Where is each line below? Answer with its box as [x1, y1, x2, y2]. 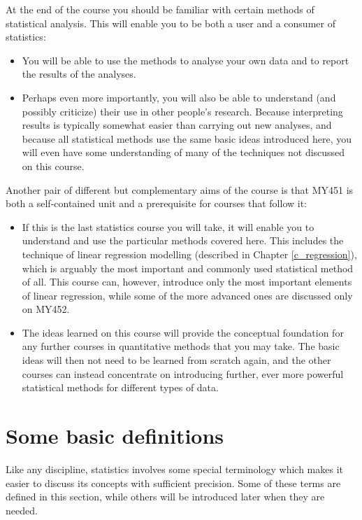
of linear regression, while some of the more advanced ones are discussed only [22, 288, 353, 302]
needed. [6, 503, 38, 517]
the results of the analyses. [22, 66, 136, 81]
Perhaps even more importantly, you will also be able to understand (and [22, 90, 336, 104]
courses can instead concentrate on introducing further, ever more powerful [22, 366, 344, 381]
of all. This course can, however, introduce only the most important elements [22, 274, 352, 289]
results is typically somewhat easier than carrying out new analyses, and [22, 118, 332, 132]
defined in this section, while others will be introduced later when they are [6, 489, 325, 504]
